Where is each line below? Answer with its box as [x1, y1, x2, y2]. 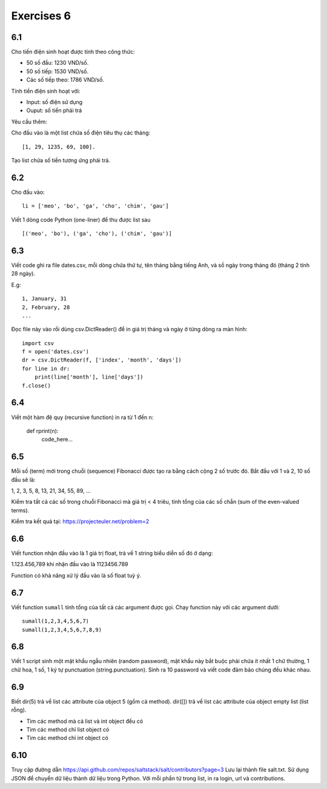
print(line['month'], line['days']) [34, 374, 144, 381]
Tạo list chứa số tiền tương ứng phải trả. [11, 156, 110, 163]
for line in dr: [22, 365, 70, 372]
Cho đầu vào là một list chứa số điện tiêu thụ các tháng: [11, 129, 151, 136]
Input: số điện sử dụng [26, 99, 83, 106]
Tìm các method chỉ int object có [26, 735, 108, 742]
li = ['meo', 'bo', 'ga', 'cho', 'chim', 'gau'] [22, 203, 169, 210]
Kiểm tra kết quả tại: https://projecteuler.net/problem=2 [11, 518, 150, 525]
